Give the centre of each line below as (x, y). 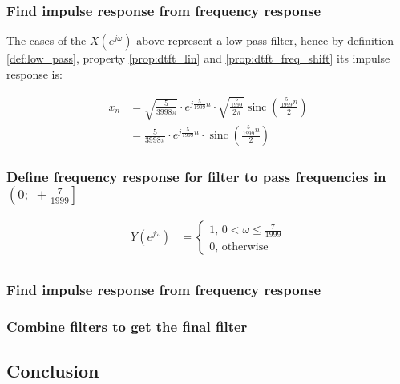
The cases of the (46, 40)
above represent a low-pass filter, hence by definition (265, 40)
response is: (34, 73)
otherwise (245, 247)
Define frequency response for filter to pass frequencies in (196, 176)
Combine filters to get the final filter (127, 327)
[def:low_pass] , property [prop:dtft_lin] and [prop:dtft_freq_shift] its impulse (198, 58)
